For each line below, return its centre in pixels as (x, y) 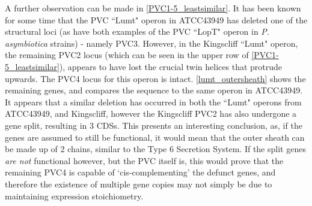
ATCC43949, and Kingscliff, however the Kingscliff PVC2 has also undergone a (151, 113)
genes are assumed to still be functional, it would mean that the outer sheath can (155, 137)
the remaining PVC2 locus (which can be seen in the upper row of (127, 55)
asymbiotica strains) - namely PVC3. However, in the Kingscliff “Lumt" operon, (151, 43)
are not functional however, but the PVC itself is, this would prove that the (144, 160)
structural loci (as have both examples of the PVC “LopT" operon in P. (137, 31)
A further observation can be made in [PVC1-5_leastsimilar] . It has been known (153, 8)
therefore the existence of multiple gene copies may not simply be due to (139, 184)
